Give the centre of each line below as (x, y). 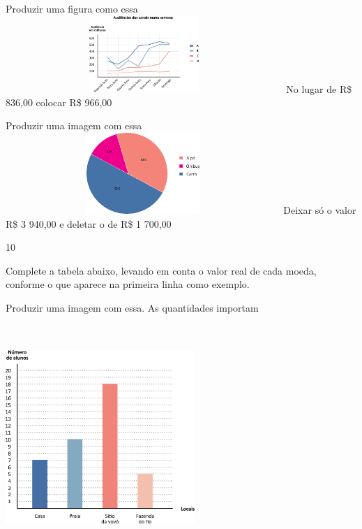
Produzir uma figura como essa (72, 8)
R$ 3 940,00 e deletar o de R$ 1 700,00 (89, 223)
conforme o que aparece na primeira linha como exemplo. (128, 284)
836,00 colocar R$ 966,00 (59, 102)
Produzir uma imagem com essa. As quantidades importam (132, 307)
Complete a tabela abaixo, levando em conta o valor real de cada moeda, (161, 270)
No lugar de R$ (319, 88)
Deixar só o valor (320, 209)
